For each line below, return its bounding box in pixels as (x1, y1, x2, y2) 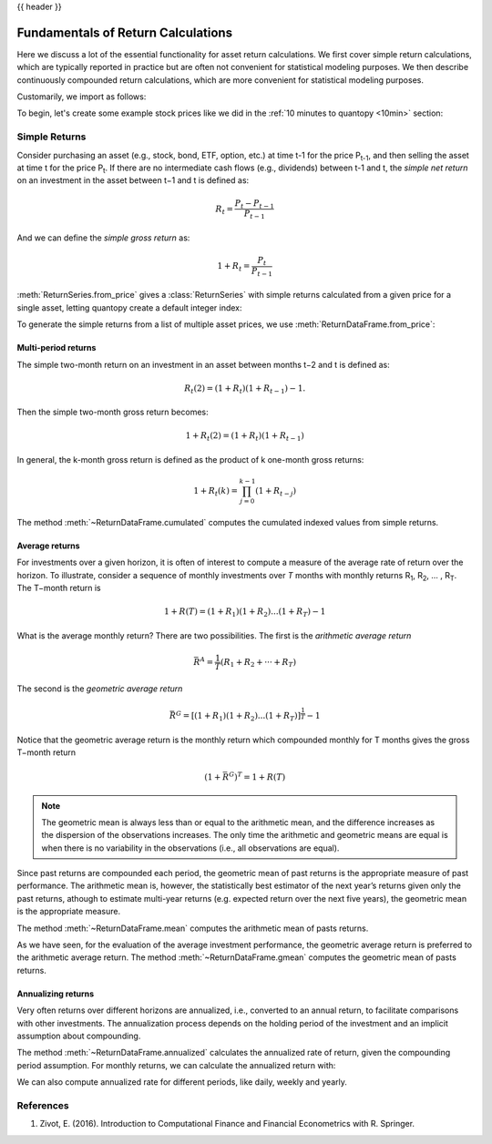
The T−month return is (16, 583, 101, 594)
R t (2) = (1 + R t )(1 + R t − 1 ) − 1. (183, 383, 306, 395)
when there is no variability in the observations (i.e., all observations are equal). (41, 843, 340, 853)
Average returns (16, 540, 81, 551)
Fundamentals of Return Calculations (16, 25, 232, 40)
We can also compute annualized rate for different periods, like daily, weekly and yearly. (16, 1077, 348, 1088)
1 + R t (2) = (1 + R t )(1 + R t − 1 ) (185, 431, 305, 444)
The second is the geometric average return (16, 683, 183, 694)
